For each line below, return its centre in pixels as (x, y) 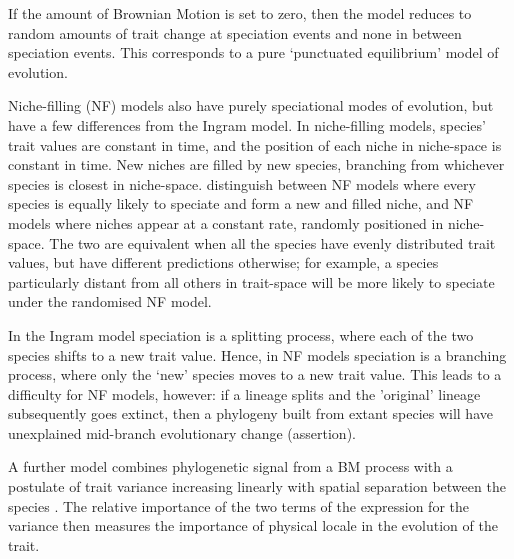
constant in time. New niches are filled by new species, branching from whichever (256, 164)
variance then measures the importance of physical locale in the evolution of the (253, 525)
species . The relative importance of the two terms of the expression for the (238, 505)
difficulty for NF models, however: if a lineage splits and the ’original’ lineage (244, 393)
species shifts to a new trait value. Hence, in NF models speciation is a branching (257, 354)
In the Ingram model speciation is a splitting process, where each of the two (241, 334)
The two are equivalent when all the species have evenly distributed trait (272, 242)
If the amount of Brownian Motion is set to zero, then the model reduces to (240, 13)
